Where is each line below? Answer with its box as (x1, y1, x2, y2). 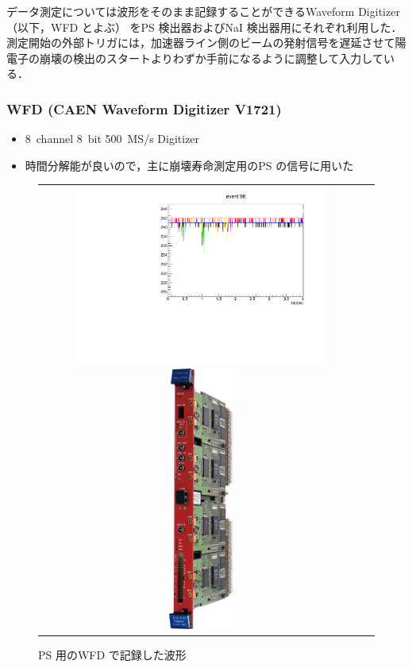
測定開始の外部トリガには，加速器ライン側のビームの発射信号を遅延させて (6, 34, 395, 51)
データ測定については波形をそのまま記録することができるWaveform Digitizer (6, 3, 400, 19)
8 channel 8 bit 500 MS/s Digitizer (25, 130, 200, 147)
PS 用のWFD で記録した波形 (38, 646, 187, 662)
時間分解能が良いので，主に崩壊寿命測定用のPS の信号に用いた (25, 156, 354, 173)
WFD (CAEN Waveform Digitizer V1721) (6, 98, 282, 118)
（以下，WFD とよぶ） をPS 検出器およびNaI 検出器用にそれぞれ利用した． (6, 18, 402, 35)
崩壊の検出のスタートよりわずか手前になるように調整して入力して (39, 49, 383, 66)
